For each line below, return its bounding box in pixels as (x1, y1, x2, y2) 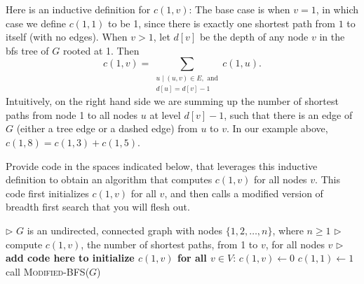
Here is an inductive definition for (6, 2, 151, 16)
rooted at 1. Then (62, 43, 140, 57)
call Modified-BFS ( (6, 264, 90, 278)
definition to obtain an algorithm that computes (6, 172, 213, 187)
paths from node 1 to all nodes (6, 107, 138, 122)
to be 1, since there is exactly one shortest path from (108, 15, 336, 30)
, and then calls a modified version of (164, 185, 323, 200)
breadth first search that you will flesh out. (6, 199, 190, 214)
